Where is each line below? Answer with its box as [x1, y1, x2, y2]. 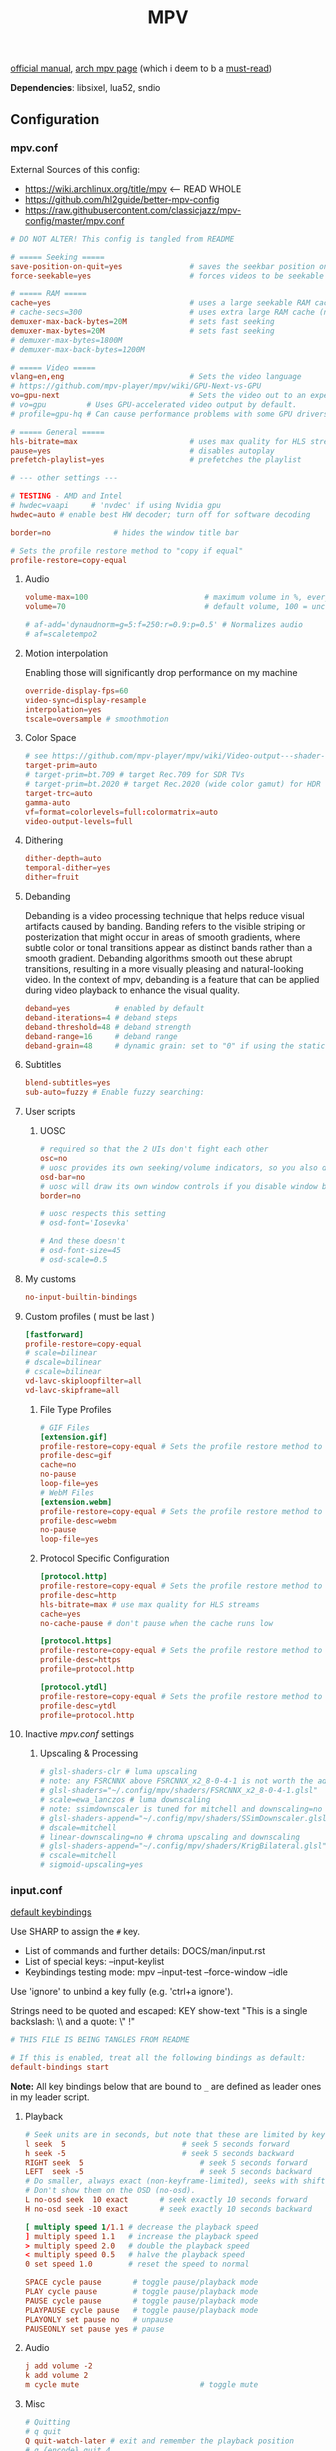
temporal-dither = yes [24, 863, 111, 873]
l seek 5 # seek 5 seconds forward [24, 2139, 290, 2149]
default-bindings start [10, 2062, 110, 2073]
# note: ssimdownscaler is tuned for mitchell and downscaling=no [39, 1804, 323, 1814]
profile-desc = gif [39, 1451, 113, 1461]
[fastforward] [24, 1329, 84, 1340]
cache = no [39, 1460, 77, 1470]
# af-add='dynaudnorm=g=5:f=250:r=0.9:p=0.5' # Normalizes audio [24, 620, 303, 630]
